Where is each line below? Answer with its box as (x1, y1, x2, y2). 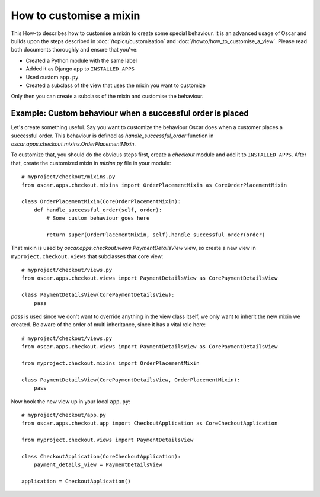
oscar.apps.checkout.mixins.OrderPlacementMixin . (11, 140, 136, 148)
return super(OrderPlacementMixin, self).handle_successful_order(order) (46, 231, 265, 238)
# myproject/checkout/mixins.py (21, 174, 116, 180)
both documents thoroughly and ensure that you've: (11, 46, 138, 53)
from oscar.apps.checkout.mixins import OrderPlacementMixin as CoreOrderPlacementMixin (21, 181, 287, 188)
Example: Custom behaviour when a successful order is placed (11, 108, 249, 118)
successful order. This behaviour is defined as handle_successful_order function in (11, 132, 214, 139)
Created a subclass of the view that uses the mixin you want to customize (25, 82, 206, 89)
